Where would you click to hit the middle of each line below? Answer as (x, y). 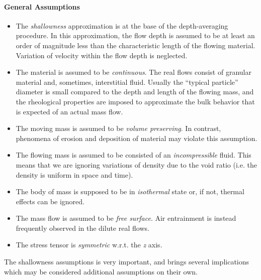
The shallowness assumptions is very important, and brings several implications (127, 262)
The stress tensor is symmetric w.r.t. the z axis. (89, 245)
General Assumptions (42, 6)
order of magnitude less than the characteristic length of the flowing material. (136, 45)
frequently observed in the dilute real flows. (82, 228)
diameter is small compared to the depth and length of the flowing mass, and (135, 92)
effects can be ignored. (50, 201)
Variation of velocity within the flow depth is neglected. (102, 55)
